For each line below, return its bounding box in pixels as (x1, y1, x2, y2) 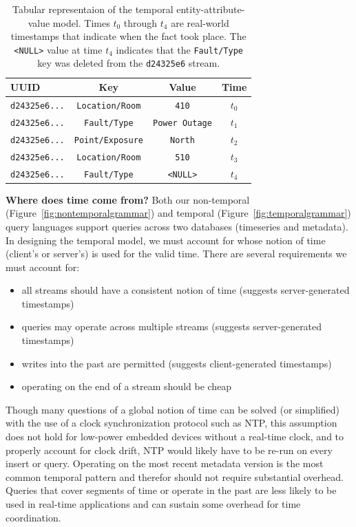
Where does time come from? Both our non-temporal (6, 192, 250, 206)
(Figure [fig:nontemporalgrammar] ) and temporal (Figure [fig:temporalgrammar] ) (6, 206, 351, 220)
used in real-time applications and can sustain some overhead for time (6, 497, 301, 510)
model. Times (52, 15, 110, 30)
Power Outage (152, 118, 212, 128)
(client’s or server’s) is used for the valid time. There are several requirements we (6, 246, 347, 261)
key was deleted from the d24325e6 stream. (37, 56, 220, 70)
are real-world (171, 15, 229, 30)
